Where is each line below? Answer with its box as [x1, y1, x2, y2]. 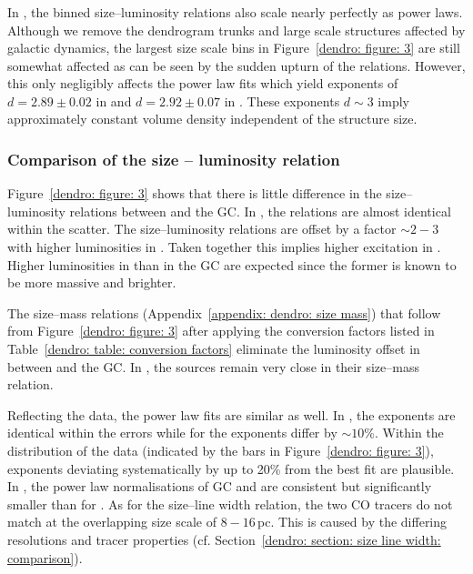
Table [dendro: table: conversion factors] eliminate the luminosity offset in [7, 339, 420, 358]
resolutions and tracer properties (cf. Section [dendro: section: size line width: [7, 529, 441, 549]
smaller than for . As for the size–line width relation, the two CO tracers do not [7, 494, 453, 513]
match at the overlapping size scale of [7, 512, 216, 531]
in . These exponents [224, 91, 340, 110]
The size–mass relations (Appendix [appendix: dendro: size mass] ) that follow [7, 303, 441, 322]
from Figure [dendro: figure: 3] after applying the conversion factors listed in [7, 321, 435, 340]
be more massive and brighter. [7, 273, 176, 292]
